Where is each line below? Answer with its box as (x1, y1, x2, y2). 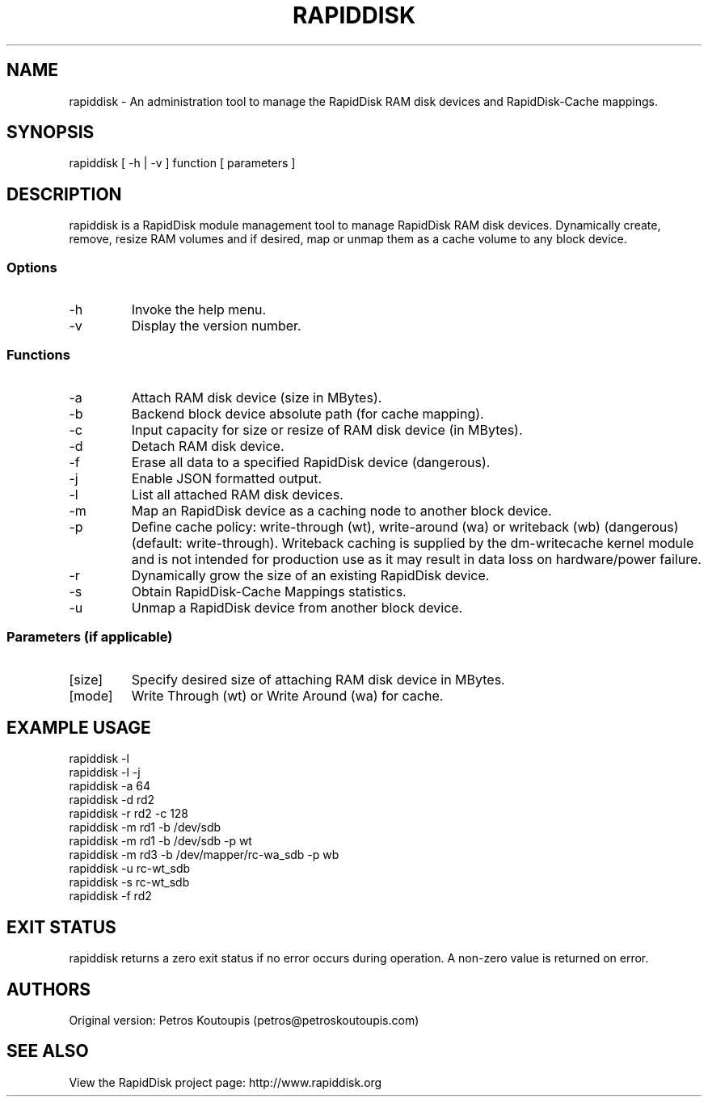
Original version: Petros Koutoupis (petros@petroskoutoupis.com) (69, 1013, 419, 1028)
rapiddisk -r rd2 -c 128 (69, 806, 189, 821)
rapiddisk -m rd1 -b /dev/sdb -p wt (69, 834, 252, 848)
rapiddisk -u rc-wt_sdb (69, 861, 191, 876)
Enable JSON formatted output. (131, 469, 322, 486)
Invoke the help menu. (131, 301, 267, 318)
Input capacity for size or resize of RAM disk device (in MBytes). (131, 421, 523, 438)
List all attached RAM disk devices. (131, 486, 343, 503)
